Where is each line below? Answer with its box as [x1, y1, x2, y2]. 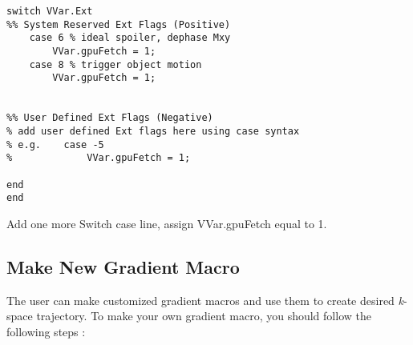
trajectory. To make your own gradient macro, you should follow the [36, 307, 371, 324]
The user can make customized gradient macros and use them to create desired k [6, 291, 403, 308]
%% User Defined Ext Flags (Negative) [6, 112, 213, 124]
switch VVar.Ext [6, 6, 93, 17]
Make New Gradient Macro [6, 254, 240, 279]
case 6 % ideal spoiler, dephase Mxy [29, 32, 231, 44]
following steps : [6, 323, 86, 339]
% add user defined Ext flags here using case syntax [6, 125, 300, 137]
